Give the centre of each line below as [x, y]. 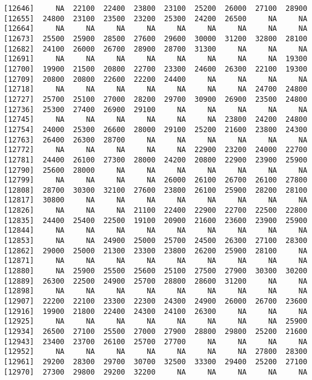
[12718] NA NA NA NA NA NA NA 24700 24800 [156, 89]
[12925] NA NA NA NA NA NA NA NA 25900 [156, 322]
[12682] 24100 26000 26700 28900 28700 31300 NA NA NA [156, 49]
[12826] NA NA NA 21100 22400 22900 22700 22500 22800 [156, 211]
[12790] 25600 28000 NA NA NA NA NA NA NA [156, 170]
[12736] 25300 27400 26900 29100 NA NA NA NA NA [156, 109]
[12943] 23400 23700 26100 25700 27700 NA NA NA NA [156, 342]
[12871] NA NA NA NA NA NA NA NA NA [156, 261]
